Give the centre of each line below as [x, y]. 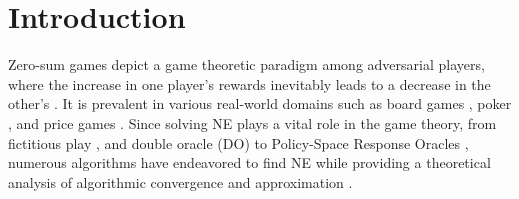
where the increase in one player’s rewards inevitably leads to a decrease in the [249, 83]
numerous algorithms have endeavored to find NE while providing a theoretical [249, 162]
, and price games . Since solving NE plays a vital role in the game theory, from [252, 122]
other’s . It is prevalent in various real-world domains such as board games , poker [260, 103]
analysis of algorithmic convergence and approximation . [180, 181]
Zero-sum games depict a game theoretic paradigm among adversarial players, [246, 64]
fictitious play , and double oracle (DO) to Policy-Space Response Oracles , [238, 142]
